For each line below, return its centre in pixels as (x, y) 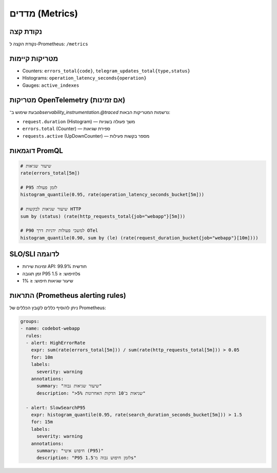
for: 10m (42, 357)
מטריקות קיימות (34, 58)
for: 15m (42, 422)
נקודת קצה (26, 32)
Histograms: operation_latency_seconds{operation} (84, 78)
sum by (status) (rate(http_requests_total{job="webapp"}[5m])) (103, 216)
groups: (30, 321)
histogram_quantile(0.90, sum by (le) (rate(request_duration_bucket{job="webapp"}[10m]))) (139, 238)
